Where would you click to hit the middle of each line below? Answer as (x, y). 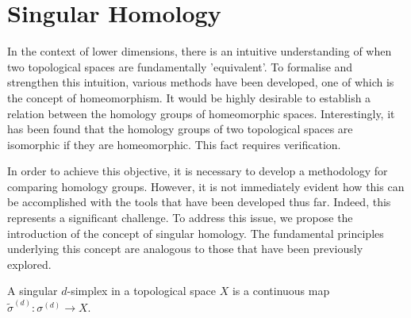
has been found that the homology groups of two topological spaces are (180, 129)
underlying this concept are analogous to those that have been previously (185, 249)
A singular (33, 291)
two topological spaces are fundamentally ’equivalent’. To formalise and (180, 66)
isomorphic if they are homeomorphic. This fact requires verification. (174, 144)
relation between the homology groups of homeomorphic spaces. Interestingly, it (201, 113)
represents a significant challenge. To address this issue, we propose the (180, 218)
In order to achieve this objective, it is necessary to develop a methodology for (198, 171)
